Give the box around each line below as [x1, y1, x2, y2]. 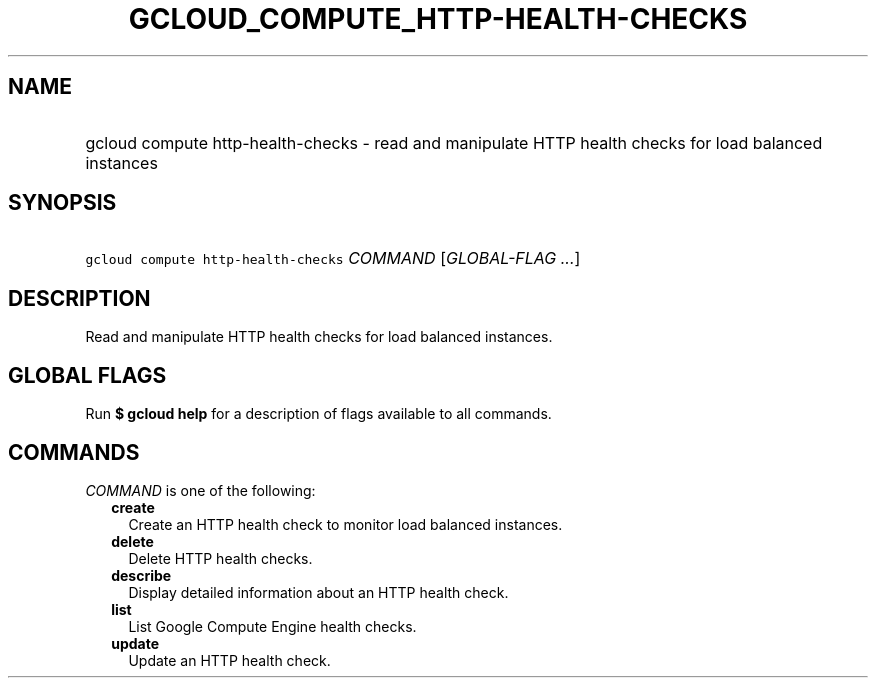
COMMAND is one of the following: [85, 481, 316, 499]
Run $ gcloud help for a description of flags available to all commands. [85, 405, 552, 423]
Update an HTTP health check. [128, 651, 331, 669]
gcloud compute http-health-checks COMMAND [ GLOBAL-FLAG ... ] [85, 248, 581, 269]
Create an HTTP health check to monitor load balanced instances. [128, 515, 563, 533]
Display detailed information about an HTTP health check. [128, 583, 509, 601]
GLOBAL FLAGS [8, 362, 167, 388]
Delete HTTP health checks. [128, 549, 313, 567]
